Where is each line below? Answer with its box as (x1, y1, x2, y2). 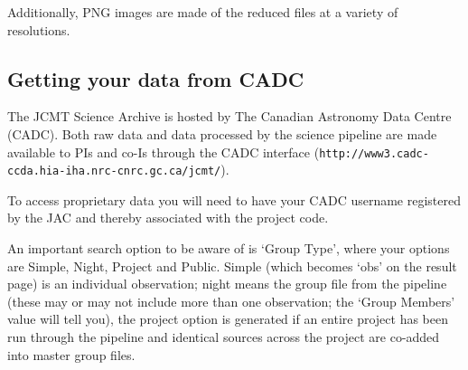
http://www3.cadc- (319, 147, 429, 160)
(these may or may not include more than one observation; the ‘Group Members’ (7, 291, 455, 310)
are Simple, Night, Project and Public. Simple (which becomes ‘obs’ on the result (7, 256, 457, 275)
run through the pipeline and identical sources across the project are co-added (7, 327, 440, 346)
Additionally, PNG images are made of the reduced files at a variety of (7, 3, 398, 21)
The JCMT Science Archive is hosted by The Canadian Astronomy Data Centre (7, 107, 452, 126)
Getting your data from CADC (7, 64, 304, 92)
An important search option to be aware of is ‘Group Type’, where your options (7, 239, 450, 258)
